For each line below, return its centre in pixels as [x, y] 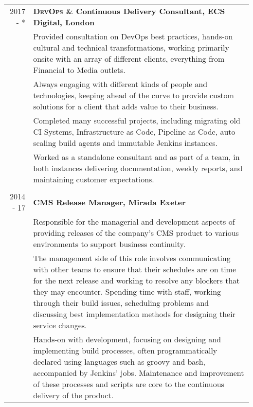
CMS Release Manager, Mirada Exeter [109, 202]
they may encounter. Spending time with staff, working [127, 292]
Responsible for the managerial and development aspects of [134, 221]
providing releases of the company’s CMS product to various [136, 233]
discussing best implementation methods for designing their [134, 314]
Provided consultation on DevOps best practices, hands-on [133, 36]
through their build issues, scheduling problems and [121, 303]
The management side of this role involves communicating [132, 258]
